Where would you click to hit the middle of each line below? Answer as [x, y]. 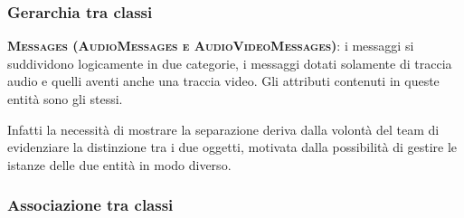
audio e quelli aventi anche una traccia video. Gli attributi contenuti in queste [223, 81]
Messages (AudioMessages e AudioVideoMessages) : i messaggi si [211, 46]
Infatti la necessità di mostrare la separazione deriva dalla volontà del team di [223, 129]
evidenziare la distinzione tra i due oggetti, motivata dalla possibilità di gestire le [232, 147]
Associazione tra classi [90, 205]
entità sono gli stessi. [65, 99]
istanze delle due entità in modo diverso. [119, 164]
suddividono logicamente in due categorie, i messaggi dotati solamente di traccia [230, 63]
